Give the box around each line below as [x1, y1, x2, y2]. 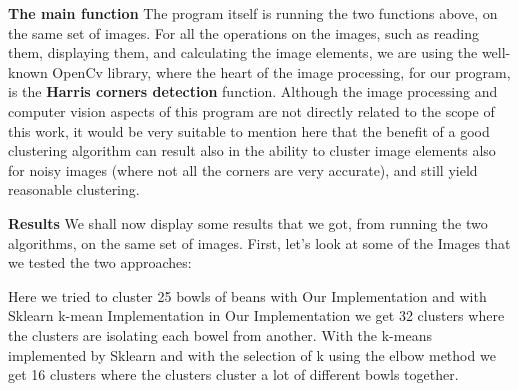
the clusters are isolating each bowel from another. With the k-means [8, 324, 432, 345]
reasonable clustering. [8, 179, 140, 200]
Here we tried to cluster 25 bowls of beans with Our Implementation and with [8, 285, 487, 306]
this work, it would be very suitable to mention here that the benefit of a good [8, 120, 490, 141]
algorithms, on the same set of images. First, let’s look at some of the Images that [8, 232, 511, 253]
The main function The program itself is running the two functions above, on [8, 3, 498, 23]
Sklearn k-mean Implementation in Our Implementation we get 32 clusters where [8, 305, 505, 326]
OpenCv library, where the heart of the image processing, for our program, [52, 61, 511, 82]
